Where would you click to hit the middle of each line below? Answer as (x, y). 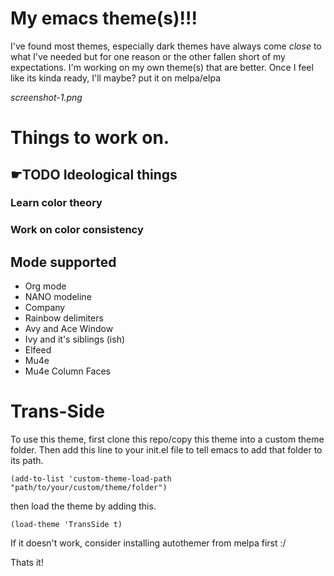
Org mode (45, 286)
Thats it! (27, 563)
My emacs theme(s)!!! (104, 18)
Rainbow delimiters (64, 318)
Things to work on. (90, 138)
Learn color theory (56, 203)
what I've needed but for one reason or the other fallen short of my (148, 56)
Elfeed (38, 350)
